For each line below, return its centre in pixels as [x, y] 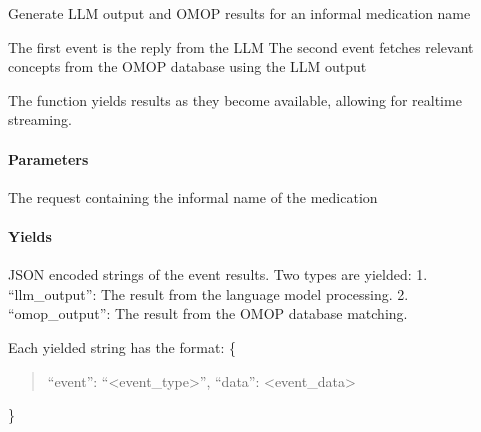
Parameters [48, 158]
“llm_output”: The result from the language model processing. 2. [208, 293]
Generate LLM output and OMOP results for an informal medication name [239, 13]
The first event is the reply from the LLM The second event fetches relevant [241, 46]
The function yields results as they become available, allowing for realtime [235, 99]
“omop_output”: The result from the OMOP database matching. [208, 313]
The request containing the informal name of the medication [193, 196]
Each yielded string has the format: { [122, 346]
